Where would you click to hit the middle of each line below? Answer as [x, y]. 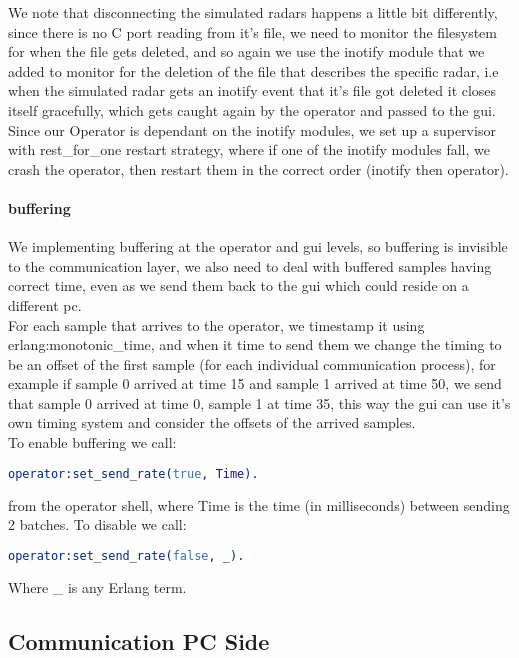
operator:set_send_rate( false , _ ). [126, 555]
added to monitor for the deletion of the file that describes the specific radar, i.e [253, 70]
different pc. [45, 304]
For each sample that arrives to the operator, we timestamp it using [216, 324]
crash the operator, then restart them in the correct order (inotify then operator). [258, 168]
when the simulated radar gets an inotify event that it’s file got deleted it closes [252, 90]
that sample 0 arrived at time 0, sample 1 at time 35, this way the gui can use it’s [259, 402]
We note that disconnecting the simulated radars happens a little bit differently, [253, 12]
